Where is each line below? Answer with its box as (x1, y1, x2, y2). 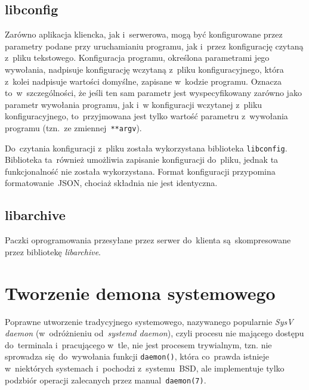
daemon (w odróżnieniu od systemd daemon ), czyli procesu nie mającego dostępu (5, 327, 304, 339)
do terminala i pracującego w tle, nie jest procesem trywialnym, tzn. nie (5, 338, 272, 351)
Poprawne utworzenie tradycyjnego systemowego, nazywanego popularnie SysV (5, 315, 293, 327)
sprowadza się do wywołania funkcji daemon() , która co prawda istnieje (5, 350, 270, 363)
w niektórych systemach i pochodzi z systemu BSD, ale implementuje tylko (5, 362, 285, 374)
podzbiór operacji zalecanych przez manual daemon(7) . (5, 373, 206, 386)
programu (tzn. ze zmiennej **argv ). (5, 121, 142, 134)
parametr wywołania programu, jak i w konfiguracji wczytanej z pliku (5, 98, 262, 110)
